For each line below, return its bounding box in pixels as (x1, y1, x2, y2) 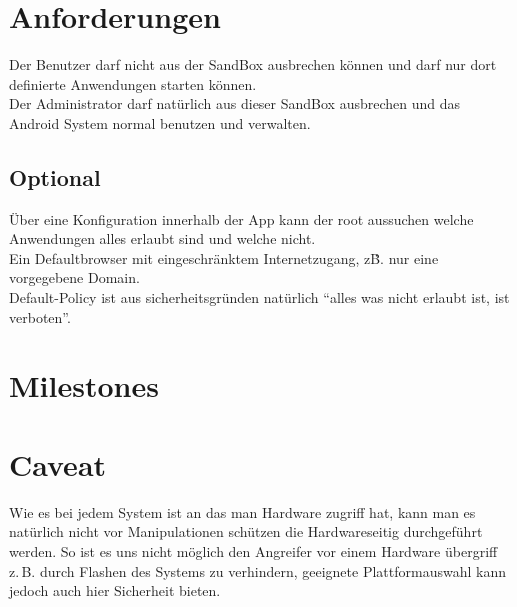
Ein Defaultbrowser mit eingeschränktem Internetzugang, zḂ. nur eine (9, 247, 439, 268)
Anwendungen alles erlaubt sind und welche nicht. (9, 228, 316, 249)
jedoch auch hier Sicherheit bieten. (9, 580, 221, 601)
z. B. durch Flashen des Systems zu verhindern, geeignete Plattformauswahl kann (9, 560, 506, 581)
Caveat (9, 443, 107, 484)
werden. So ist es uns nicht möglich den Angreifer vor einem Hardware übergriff (9, 540, 498, 561)
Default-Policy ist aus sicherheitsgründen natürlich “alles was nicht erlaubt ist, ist (9, 287, 510, 308)
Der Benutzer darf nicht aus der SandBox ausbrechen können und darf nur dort (9, 54, 497, 75)
